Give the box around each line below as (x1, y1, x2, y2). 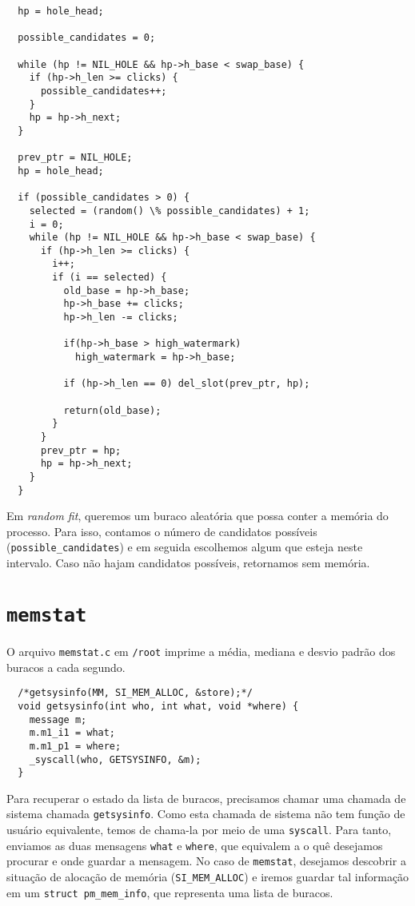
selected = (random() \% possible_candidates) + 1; (29, 205, 310, 217)
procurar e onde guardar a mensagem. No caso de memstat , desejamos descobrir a (6, 852, 406, 869)
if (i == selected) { (52, 272, 167, 284)
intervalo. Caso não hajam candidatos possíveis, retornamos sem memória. (6, 554, 370, 571)
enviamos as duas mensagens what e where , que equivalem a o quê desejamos (6, 836, 383, 853)
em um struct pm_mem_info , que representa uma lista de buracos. (6, 884, 333, 900)
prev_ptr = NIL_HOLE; (18, 152, 133, 164)
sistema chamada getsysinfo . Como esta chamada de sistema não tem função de (6, 805, 405, 822)
